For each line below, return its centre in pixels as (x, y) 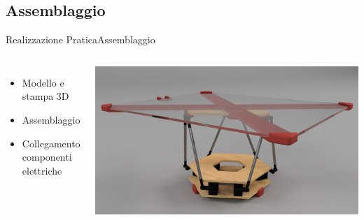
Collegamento (51, 143)
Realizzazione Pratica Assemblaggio (80, 39)
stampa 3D (45, 96)
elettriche (42, 170)
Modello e (43, 82)
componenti (47, 157)
